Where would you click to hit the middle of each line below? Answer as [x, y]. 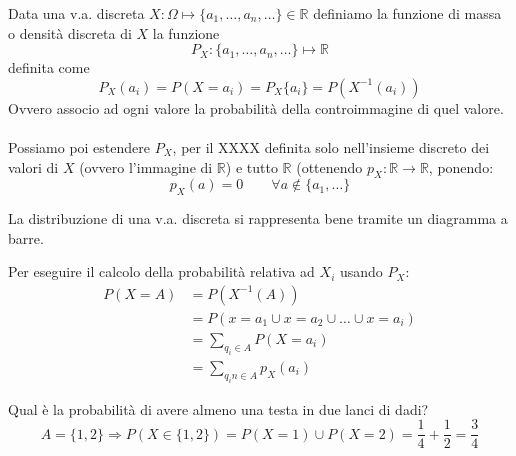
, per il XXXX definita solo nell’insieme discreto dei [331, 146]
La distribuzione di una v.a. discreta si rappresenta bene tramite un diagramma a [258, 218]
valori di [33, 166]
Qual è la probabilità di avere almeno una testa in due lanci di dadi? [218, 408]
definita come [49, 67]
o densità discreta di [70, 32]
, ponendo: [461, 166]
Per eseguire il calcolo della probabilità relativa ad [161, 271]
